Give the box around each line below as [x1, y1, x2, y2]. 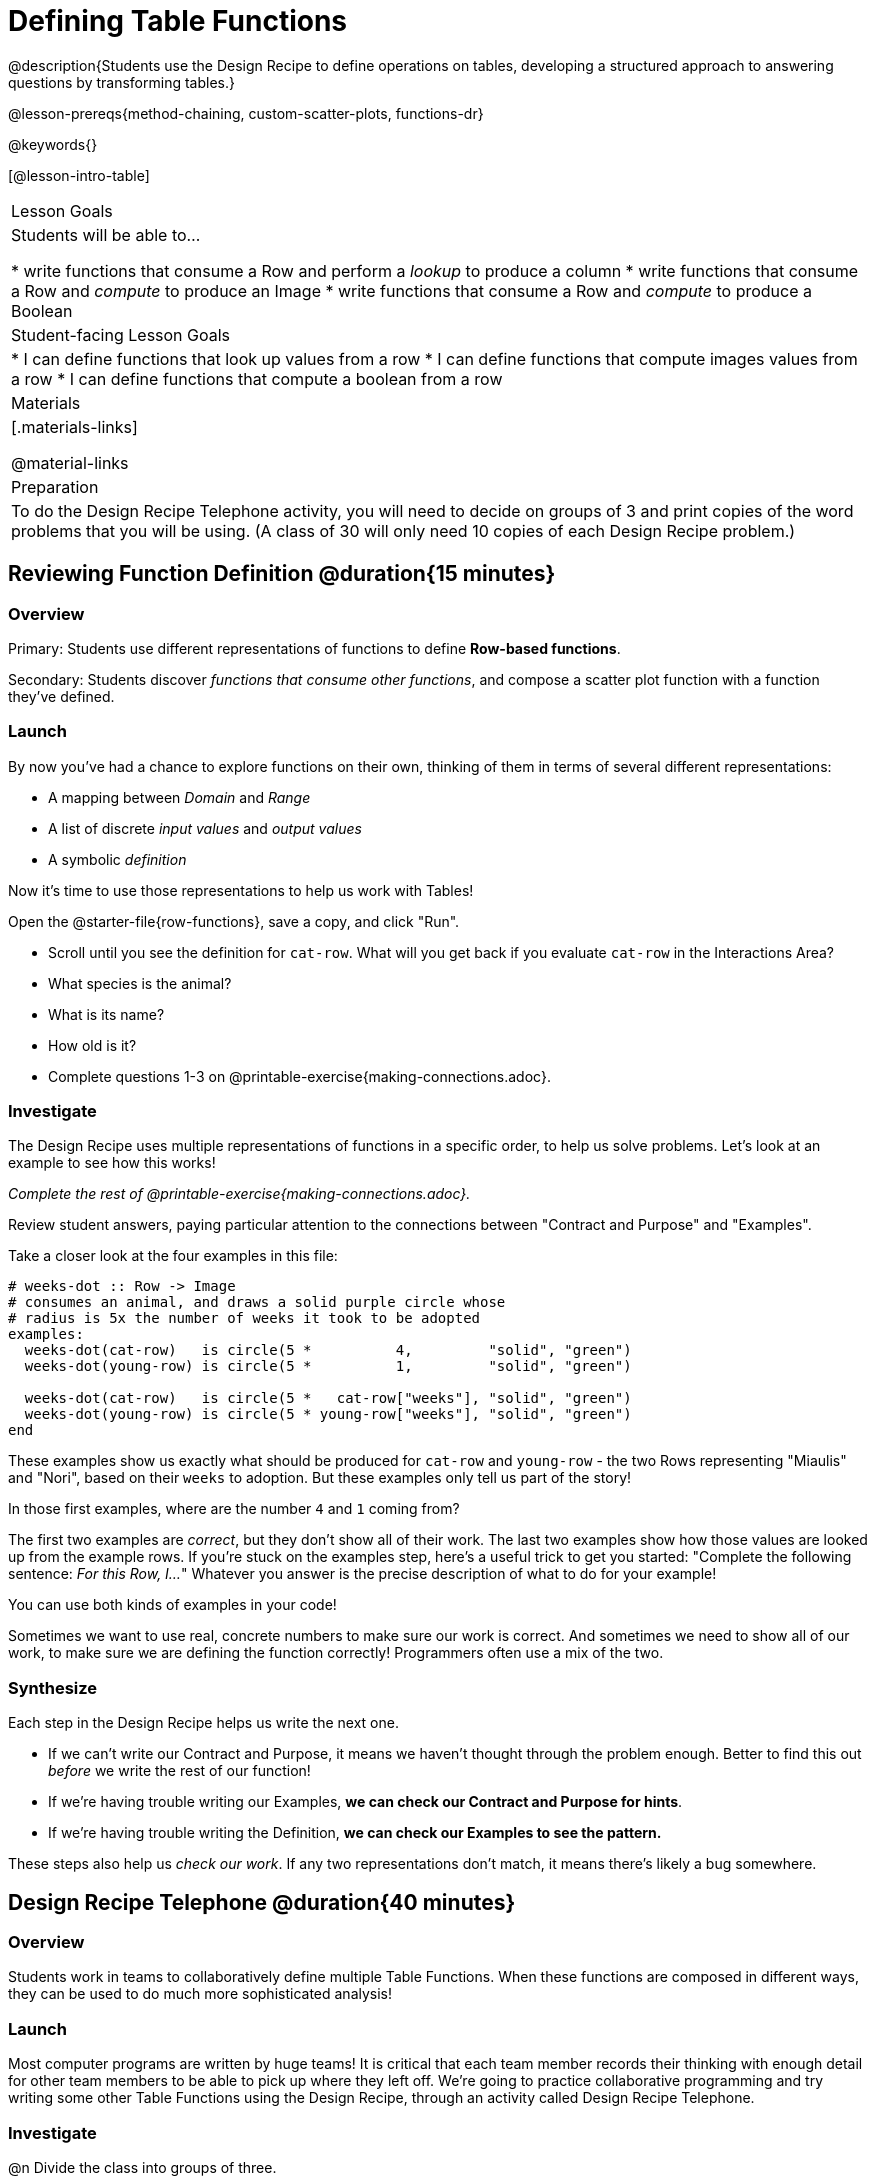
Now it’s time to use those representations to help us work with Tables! [8, 881, 474, 899]
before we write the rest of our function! [48, 1762, 311, 1780]
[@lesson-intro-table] [8, 166, 150, 184]
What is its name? [48, 1005, 165, 1023]
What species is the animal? [48, 974, 232, 992]
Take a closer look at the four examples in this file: [8, 1247, 338, 1265]
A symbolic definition [48, 850, 187, 868]
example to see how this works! [8, 1154, 216, 1172]
